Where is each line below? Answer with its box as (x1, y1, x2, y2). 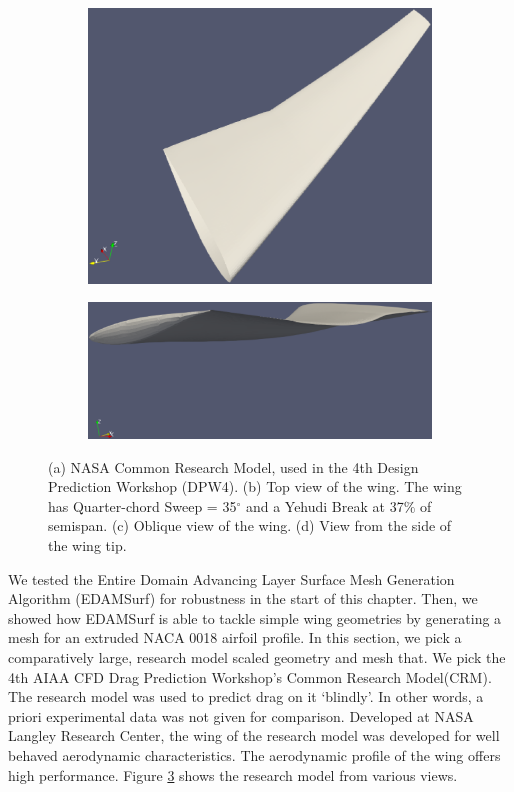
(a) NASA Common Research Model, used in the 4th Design (48, 456, 419, 477)
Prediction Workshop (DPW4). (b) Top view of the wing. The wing (48, 476, 462, 497)
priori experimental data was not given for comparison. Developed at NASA (8, 705, 474, 726)
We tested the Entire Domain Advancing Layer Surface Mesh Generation (8, 568, 455, 589)
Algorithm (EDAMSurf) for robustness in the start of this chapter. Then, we (8, 588, 478, 609)
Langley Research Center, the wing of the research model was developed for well (8, 725, 500, 746)
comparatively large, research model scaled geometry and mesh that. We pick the (8, 647, 506, 668)
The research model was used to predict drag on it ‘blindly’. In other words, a (8, 686, 484, 707)
